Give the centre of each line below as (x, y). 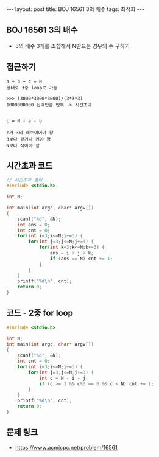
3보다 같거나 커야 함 (29, 139)
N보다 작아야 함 (23, 145)
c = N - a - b (24, 121)
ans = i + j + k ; (72, 253)
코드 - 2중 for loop (40, 313)
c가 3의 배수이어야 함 (30, 133)
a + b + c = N (24, 81)
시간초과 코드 (30, 166)
